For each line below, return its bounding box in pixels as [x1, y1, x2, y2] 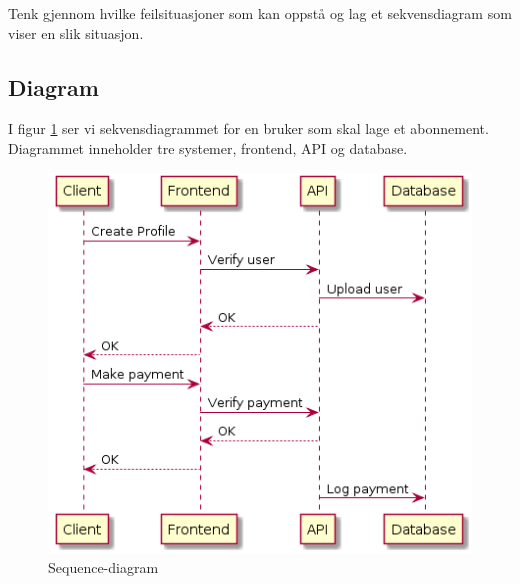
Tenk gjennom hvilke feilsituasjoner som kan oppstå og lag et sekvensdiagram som [8, 3, 512, 23]
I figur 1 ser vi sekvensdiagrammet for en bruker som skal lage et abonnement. [8, 118, 489, 139]
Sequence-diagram [48, 556, 159, 577]
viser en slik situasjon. [8, 22, 144, 43]
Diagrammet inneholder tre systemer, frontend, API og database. [8, 137, 408, 158]
